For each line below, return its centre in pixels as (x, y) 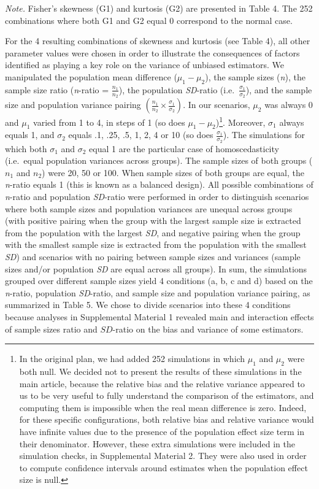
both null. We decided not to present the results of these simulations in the (160, 371)
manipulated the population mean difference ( (91, 76)
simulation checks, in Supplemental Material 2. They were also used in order (163, 456)
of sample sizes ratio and (51, 329)
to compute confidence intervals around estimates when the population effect (163, 467)
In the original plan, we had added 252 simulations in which (132, 359)
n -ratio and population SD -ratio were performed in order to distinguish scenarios (157, 197)
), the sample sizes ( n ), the (255, 76)
